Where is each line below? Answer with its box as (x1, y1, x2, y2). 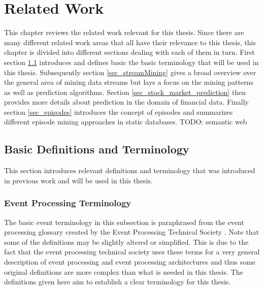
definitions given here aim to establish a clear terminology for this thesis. (4, 276, 231, 287)
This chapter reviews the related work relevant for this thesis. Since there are (4, 27, 244, 38)
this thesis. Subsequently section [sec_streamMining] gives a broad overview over (4, 67, 256, 77)
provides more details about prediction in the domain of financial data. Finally (4, 96, 249, 107)
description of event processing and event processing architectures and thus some (4, 256, 256, 267)
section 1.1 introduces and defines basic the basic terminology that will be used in (4, 56, 259, 67)
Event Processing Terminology (4, 197, 131, 209)
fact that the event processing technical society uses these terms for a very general (4, 246, 260, 257)
